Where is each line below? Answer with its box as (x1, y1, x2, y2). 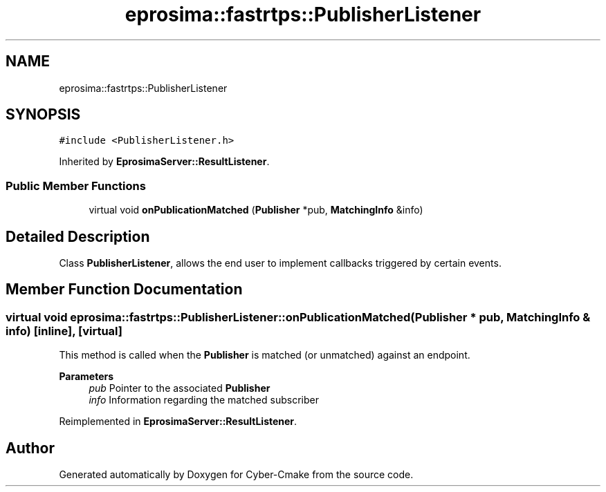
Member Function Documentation (6, 281, 243, 299)
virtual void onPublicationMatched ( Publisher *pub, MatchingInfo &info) (89, 204, 423, 216)
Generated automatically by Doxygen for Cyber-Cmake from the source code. (59, 469, 414, 481)
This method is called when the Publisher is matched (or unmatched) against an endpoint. (59, 349, 470, 361)
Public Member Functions (6, 178, 146, 193)
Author (6, 439, 55, 457)
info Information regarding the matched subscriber (89, 394, 319, 406)
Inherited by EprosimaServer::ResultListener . (59, 155, 270, 168)
